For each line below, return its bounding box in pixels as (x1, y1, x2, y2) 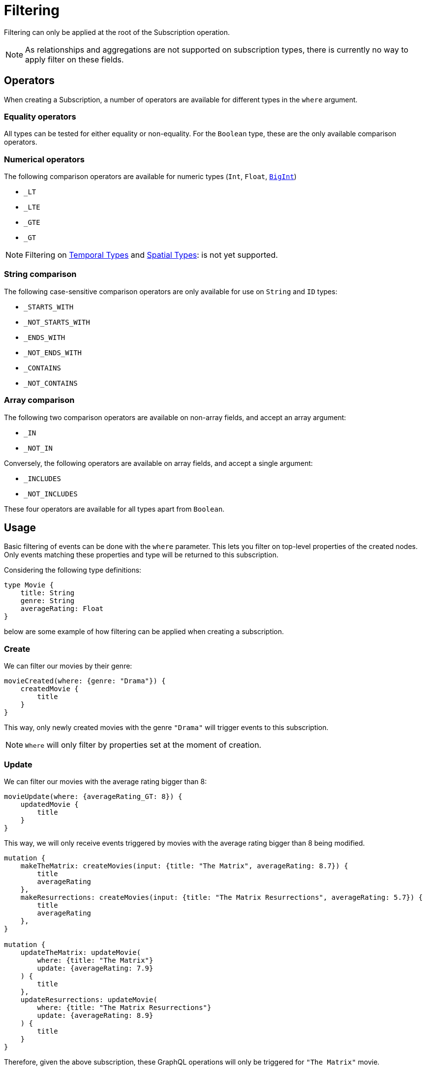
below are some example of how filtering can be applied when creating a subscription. (4, 627, 284, 636)
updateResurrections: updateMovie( (20, 995, 157, 1004)
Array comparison (4, 395, 75, 405)
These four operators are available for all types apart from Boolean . (4, 504, 225, 513)
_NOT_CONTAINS (24, 379, 78, 387)
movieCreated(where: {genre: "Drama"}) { (4, 677, 166, 685)
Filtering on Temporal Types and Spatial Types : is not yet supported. (25, 250, 278, 260)
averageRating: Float (20, 605, 104, 613)
